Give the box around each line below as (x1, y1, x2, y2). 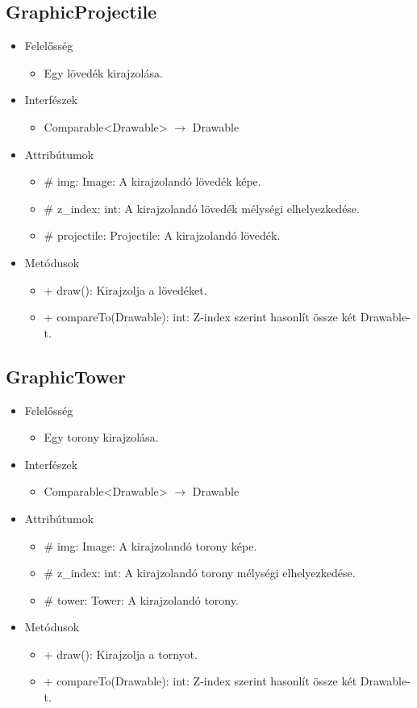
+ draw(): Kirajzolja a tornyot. (44, 645, 198, 662)
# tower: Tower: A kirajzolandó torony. (44, 591, 239, 608)
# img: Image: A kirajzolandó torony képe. (44, 537, 257, 554)
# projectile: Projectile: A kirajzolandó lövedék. (44, 227, 281, 244)
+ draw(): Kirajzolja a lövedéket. (44, 281, 207, 298)
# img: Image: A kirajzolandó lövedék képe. (44, 173, 261, 190)
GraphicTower (6, 363, 126, 388)
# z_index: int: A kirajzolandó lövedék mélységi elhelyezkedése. (44, 199, 360, 216)
